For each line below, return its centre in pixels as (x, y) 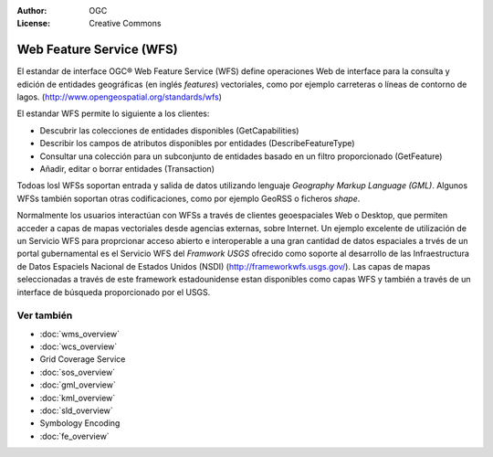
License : (33, 24)
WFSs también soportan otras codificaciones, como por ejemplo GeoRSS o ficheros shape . (189, 198)
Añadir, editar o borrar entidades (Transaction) (127, 169)
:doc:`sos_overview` (78, 372)
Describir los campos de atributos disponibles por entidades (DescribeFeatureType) (197, 143)
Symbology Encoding (80, 423)
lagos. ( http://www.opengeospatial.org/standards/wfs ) (120, 97)
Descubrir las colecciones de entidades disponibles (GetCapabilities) (169, 130)
